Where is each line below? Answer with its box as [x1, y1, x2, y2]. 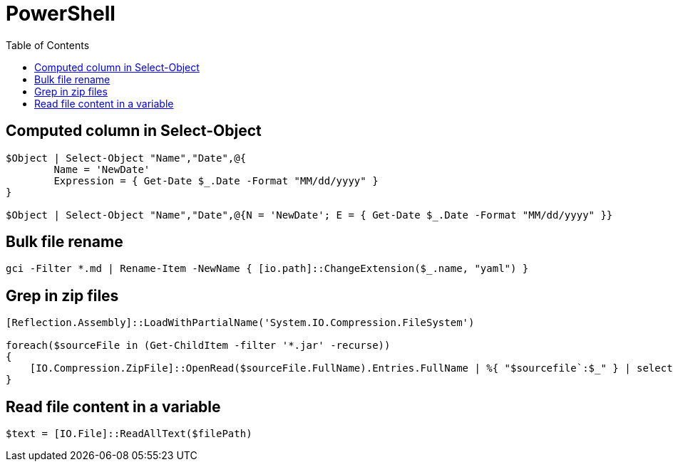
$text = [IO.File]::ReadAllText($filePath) [6, 428, 252, 440]
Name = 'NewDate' [53, 163, 150, 175]
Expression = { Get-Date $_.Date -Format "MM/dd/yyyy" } [53, 174, 379, 187]
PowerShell [6, 1, 115, 26]
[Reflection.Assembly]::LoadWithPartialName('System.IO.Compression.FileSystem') [6, 317, 475, 329]
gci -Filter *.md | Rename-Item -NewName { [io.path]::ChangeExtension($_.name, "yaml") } [6, 263, 529, 275]
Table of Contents [6, 38, 90, 51]
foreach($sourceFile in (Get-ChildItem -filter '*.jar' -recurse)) [6, 340, 391, 352]
